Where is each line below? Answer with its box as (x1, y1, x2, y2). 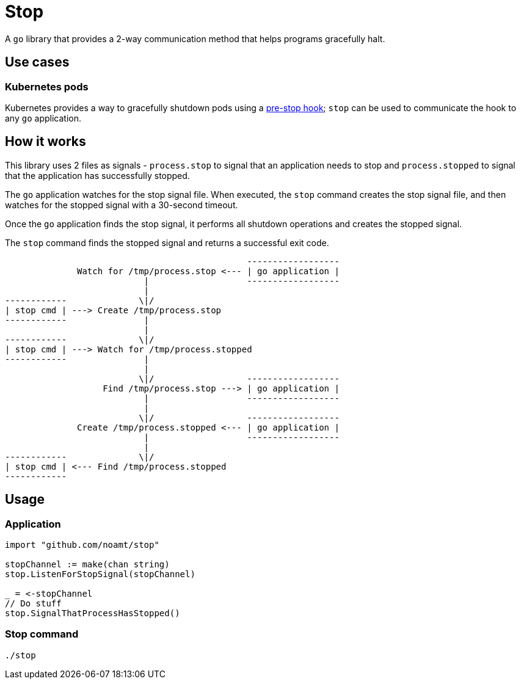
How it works (5, 134, 86, 150)
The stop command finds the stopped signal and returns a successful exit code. (5, 237, 329, 248)
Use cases (5, 54, 70, 70)
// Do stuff (5, 598, 62, 609)
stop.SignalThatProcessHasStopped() (5, 608, 180, 619)
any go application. (5, 112, 81, 123)
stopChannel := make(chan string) (5, 559, 170, 570)
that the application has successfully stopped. (5, 170, 190, 181)
